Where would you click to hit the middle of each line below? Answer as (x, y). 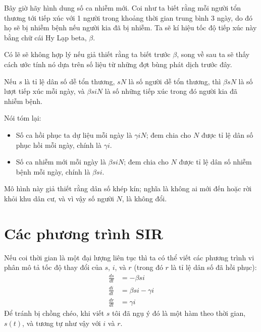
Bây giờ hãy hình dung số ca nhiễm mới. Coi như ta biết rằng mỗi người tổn (122, 8)
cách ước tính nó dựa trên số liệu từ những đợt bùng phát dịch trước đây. (118, 64)
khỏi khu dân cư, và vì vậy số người (59, 198)
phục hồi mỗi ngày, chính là (59, 145)
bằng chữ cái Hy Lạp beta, (45, 37)
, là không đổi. (144, 198)
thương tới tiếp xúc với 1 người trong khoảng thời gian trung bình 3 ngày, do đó (128, 17)
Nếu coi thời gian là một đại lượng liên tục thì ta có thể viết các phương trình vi (129, 257)
